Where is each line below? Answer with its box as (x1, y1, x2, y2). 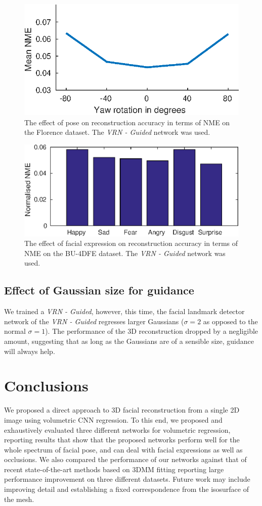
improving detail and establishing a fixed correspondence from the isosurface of (4, 484, 249, 494)
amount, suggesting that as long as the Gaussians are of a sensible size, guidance (4, 336, 254, 346)
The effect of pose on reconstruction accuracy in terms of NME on (24, 117, 230, 127)
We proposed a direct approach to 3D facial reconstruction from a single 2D (4, 404, 240, 415)
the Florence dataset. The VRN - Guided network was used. (24, 127, 210, 137)
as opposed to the (203, 316, 258, 326)
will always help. (4, 345, 55, 356)
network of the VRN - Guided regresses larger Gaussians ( (4, 316, 184, 326)
